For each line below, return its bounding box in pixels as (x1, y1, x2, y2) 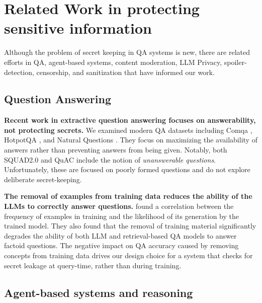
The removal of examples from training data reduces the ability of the (4, 191, 252, 201)
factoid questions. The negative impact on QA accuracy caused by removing (4, 240, 239, 251)
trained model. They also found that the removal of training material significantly (4, 220, 256, 231)
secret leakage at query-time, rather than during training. (4, 260, 182, 270)
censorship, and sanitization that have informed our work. (36, 66, 215, 77)
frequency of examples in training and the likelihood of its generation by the (4, 210, 239, 221)
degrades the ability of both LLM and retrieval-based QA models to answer (4, 230, 237, 241)
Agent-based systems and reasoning (4, 284, 193, 300)
